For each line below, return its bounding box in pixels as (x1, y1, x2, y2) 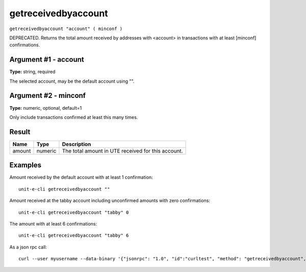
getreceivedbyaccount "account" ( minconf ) (9, 26, 123, 32)
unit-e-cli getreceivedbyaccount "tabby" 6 (18, 233, 129, 238)
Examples (9, 161, 42, 169)
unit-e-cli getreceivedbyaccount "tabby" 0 (18, 209, 129, 215)
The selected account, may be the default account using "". (9, 78, 135, 84)
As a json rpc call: (9, 244, 47, 250)
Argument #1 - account (9, 55, 84, 64)
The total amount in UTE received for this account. (62, 147, 183, 154)
